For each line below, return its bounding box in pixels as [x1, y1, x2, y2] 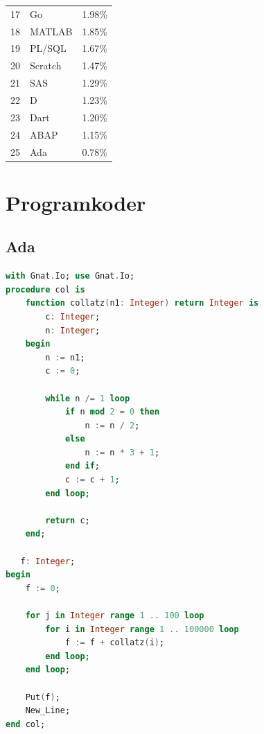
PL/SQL [30, 41, 67, 55]
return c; [45, 515, 90, 525]
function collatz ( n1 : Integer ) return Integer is [25, 298, 259, 308]
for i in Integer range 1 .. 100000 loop [45, 624, 239, 634]
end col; [6, 719, 46, 729]
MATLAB [30, 24, 73, 38]
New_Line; [25, 706, 71, 716]
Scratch [30, 58, 62, 73]
